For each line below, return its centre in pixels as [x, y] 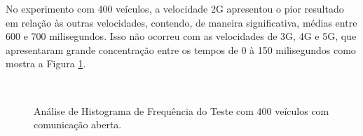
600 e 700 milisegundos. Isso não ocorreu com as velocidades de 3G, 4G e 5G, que [181, 36]
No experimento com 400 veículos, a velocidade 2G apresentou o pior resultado [175, 8]
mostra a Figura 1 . [46, 63]
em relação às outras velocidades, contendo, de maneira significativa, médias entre [181, 22]
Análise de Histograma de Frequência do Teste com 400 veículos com [181, 110]
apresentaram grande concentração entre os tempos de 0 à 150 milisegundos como [181, 49]
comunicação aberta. [78, 124]
